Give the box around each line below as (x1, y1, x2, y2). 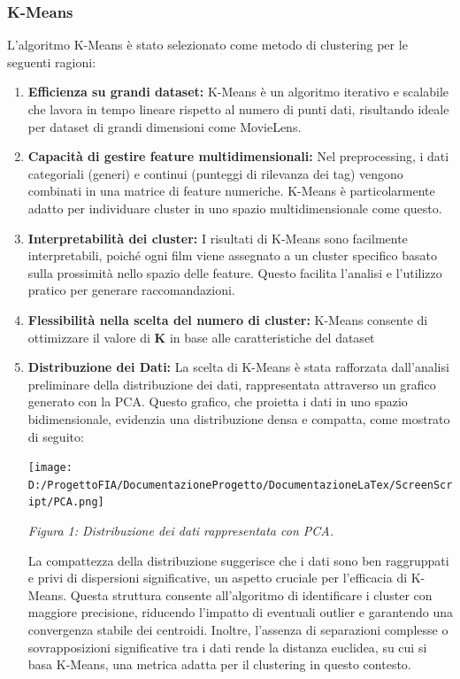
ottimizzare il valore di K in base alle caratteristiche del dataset (27, 328, 375, 346)
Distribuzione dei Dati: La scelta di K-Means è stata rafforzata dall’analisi (27, 358, 449, 376)
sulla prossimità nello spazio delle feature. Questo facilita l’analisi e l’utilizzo (27, 263, 442, 282)
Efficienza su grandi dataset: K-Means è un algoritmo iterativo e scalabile (27, 82, 449, 101)
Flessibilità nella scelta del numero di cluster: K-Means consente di (27, 310, 428, 328)
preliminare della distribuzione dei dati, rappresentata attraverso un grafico (27, 374, 436, 393)
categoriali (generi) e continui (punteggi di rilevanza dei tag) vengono (27, 164, 403, 182)
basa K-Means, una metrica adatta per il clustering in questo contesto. (27, 655, 411, 674)
